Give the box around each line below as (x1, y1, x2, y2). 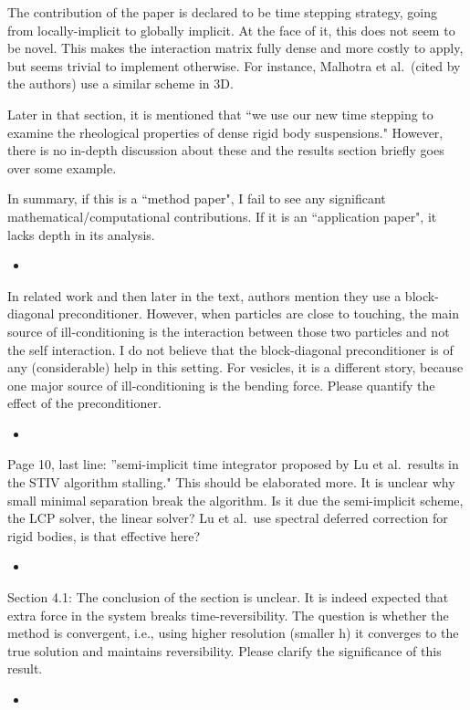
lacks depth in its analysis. (7, 224, 155, 244)
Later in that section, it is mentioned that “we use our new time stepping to (7, 104, 433, 123)
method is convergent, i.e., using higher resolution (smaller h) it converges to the (7, 623, 459, 642)
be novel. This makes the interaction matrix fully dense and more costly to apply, (7, 38, 464, 57)
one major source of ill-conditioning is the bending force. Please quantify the (7, 375, 435, 394)
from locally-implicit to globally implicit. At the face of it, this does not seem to (7, 20, 455, 39)
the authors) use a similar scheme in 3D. (7, 74, 234, 93)
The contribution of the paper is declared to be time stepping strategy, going (7, 3, 437, 21)
